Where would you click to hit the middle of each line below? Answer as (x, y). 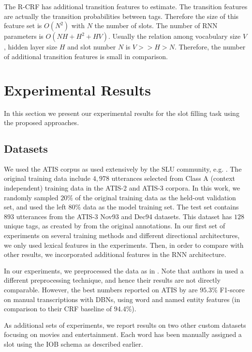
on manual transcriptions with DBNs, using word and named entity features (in (122, 299)
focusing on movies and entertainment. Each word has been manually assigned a (123, 334)
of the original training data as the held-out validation (156, 197)
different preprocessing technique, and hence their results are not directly (112, 280)
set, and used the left (35, 207)
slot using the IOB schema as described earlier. (74, 344)
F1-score (232, 290)
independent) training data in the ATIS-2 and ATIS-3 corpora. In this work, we (122, 188)
